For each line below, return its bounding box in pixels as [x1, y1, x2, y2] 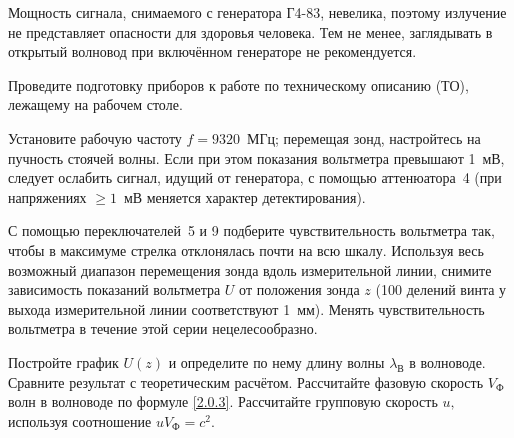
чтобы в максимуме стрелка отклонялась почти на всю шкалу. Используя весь [8, 239, 484, 260]
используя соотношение [8, 410, 152, 431]
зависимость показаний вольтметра [8, 279, 221, 300]
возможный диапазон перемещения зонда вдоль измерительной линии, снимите [8, 259, 492, 280]
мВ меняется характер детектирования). [123, 186, 366, 207]
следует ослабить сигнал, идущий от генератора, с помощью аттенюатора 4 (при [8, 167, 502, 188]
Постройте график [8, 351, 119, 372]
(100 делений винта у [375, 279, 507, 300]
